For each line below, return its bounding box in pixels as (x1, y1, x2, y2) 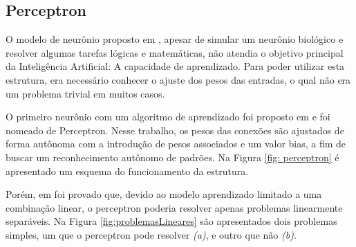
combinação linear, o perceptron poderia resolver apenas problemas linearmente (6, 200, 343, 214)
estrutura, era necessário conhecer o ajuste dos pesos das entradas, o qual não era (6, 72, 351, 86)
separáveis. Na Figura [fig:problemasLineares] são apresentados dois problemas (6, 214, 337, 228)
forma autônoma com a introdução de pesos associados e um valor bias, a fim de (6, 136, 346, 151)
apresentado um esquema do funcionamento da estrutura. (6, 163, 249, 178)
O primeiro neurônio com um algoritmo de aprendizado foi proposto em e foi (6, 109, 330, 124)
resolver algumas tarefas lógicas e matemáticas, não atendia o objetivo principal (6, 45, 344, 60)
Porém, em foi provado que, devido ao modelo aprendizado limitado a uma (6, 187, 322, 201)
